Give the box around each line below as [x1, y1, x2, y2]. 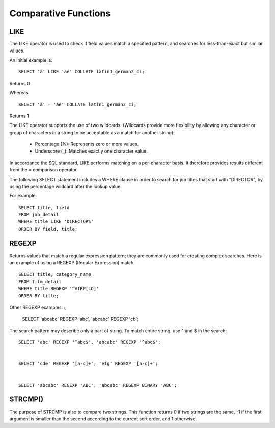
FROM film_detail [18, 279, 62, 284]
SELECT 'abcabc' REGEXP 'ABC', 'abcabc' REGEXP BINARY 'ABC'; [18, 382, 177, 388]
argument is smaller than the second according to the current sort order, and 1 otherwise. [9, 416, 197, 422]
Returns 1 [9, 113, 29, 119]
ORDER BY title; [18, 293, 59, 298]
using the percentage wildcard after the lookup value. [9, 183, 122, 189]
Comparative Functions [9, 8, 111, 19]
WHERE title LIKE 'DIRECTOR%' [18, 219, 94, 224]
